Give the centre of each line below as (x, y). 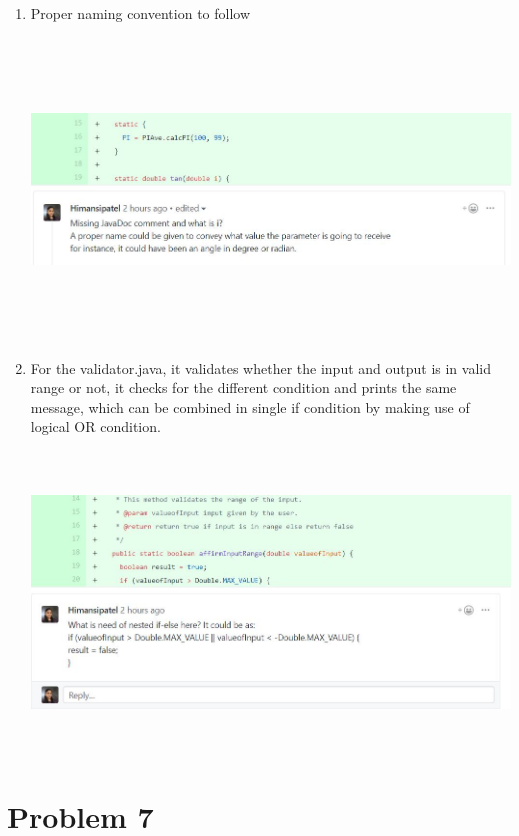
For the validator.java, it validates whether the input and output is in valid (260, 367)
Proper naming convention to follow (140, 13)
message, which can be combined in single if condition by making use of (250, 406)
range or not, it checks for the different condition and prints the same (243, 387)
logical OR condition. (95, 426)
